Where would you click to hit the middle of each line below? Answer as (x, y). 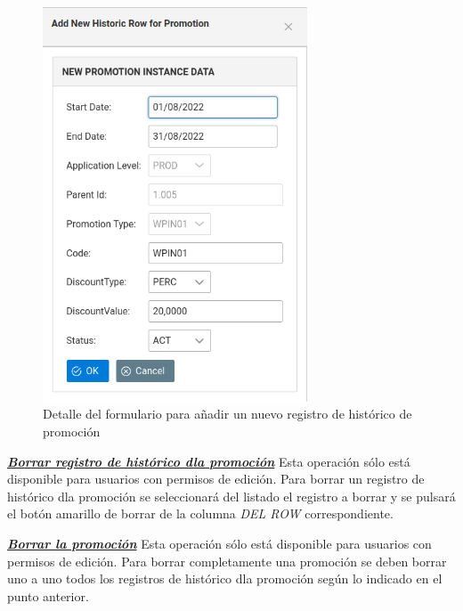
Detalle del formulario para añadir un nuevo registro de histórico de (227, 414)
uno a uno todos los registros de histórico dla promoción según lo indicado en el (225, 578)
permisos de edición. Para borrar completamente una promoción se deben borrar (227, 561)
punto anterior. (48, 595)
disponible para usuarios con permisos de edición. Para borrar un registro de (216, 479)
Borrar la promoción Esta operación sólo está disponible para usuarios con (219, 543)
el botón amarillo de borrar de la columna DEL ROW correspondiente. (200, 513)
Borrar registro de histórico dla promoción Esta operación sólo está (209, 461)
